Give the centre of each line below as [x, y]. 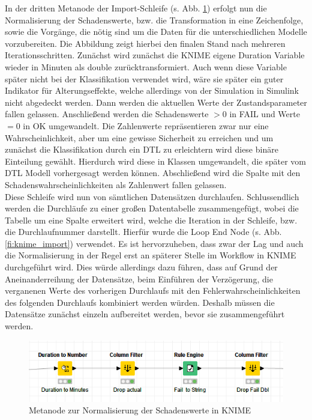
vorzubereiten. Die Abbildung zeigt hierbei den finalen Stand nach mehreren [145, 43]
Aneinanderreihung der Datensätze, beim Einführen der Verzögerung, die [139, 278]
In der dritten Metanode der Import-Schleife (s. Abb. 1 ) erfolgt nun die [136, 8]
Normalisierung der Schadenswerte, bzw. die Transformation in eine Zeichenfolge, [154, 20]
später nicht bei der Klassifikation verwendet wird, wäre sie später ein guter [144, 78]
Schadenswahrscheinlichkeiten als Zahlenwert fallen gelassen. [116, 184]
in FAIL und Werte [265, 114]
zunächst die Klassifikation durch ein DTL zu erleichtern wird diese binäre [142, 149]
